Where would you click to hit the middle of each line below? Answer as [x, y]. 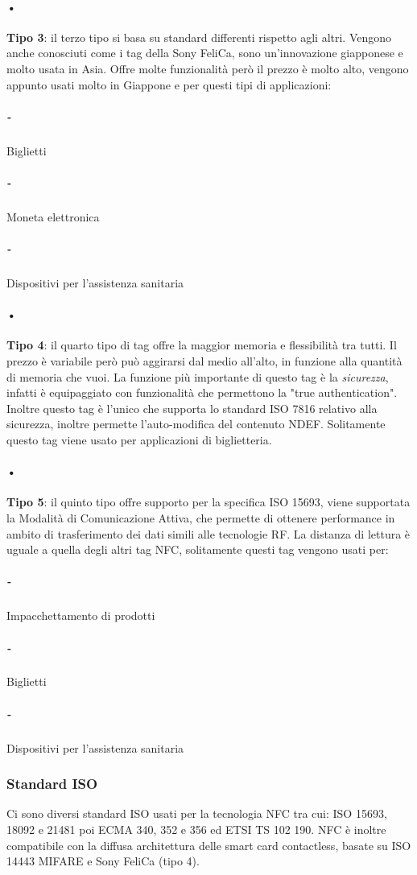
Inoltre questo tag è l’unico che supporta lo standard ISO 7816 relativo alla [192, 408]
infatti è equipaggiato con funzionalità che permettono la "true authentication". [202, 392]
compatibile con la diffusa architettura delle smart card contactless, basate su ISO [209, 845]
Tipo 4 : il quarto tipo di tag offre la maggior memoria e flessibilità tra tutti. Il [202, 345]
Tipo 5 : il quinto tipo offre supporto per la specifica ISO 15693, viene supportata [208, 502]
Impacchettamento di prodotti [81, 615]
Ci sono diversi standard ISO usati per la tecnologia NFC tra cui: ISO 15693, [197, 813]
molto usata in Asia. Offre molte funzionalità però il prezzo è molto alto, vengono [208, 68]
